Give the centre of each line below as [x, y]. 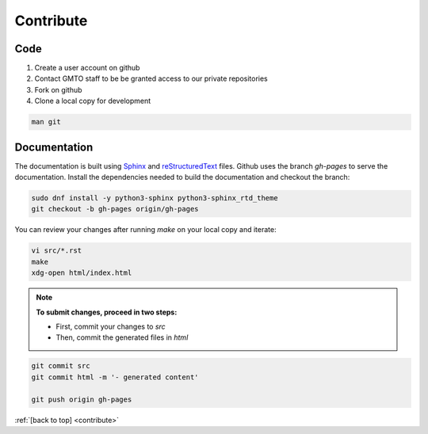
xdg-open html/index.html [82, 273]
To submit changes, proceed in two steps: [107, 312]
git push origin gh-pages [82, 399]
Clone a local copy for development [93, 101]
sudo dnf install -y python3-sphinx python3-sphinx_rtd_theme [155, 198]
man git [46, 122]
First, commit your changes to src [111, 326]
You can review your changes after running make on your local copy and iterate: [145, 230]
